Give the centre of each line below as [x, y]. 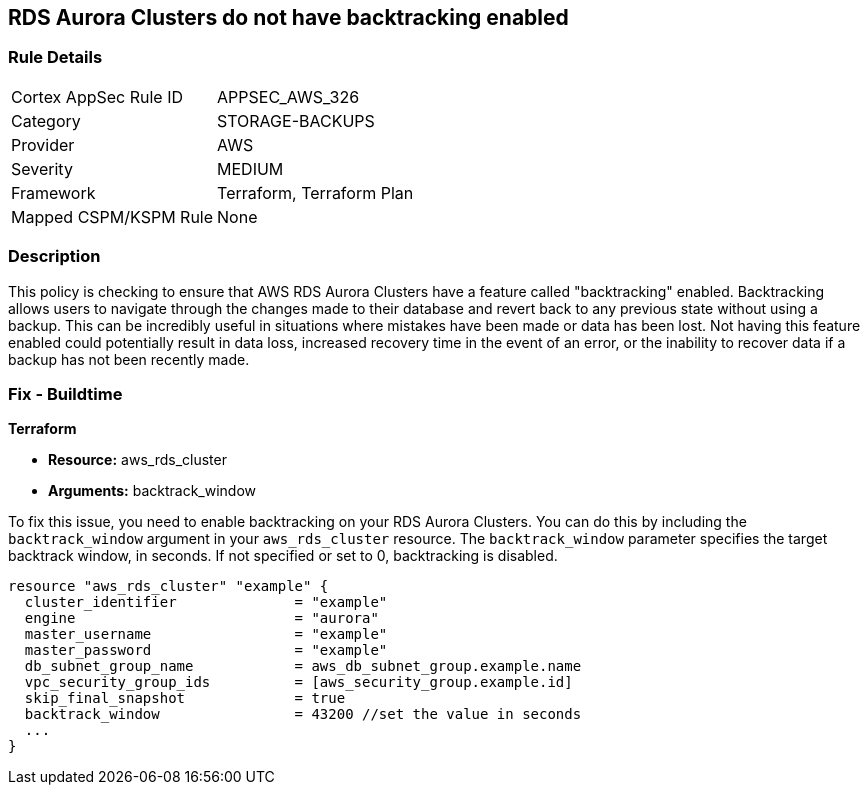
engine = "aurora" [201, 618]
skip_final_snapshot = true [185, 698]
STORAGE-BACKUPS [296, 120]
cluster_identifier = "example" [206, 602]
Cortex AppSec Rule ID [97, 96]
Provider [43, 144]
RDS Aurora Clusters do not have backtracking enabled [288, 17]
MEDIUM [250, 168]
